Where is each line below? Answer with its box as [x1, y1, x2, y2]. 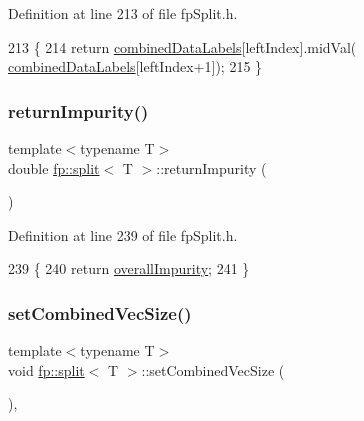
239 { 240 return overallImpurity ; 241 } [8, 258, 250, 279]
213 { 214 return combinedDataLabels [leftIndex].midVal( [8, 36, 357, 57]
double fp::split [8, 157, 100, 178]
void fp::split [8, 359, 85, 380]
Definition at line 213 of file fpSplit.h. [8, 3, 238, 23]
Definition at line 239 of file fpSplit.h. [8, 224, 238, 245]
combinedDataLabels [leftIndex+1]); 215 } [8, 56, 263, 77]
